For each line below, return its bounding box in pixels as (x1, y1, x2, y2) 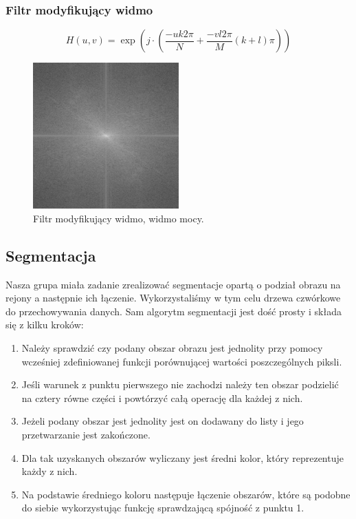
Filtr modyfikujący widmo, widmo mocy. (33, 211, 204, 225)
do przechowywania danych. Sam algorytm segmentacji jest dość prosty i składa (5, 304, 342, 318)
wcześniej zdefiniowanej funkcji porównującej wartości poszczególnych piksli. (21, 354, 342, 368)
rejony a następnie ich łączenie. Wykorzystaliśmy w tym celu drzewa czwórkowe (5, 290, 341, 305)
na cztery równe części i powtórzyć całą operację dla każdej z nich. (21, 390, 303, 405)
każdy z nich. (21, 464, 78, 478)
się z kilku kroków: (5, 317, 84, 332)
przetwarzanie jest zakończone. (21, 427, 151, 441)
